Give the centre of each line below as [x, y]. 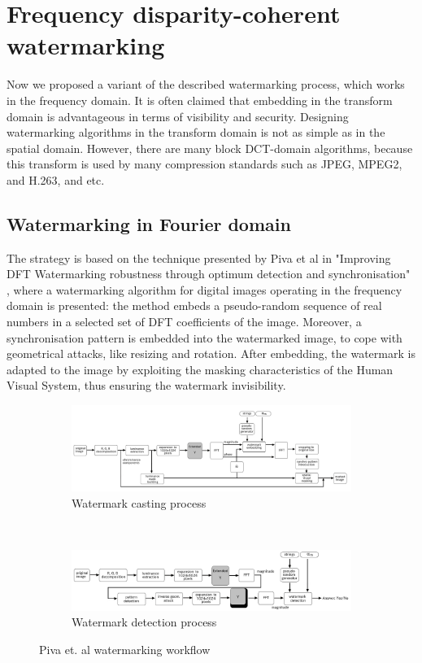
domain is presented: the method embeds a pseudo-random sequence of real [194, 305]
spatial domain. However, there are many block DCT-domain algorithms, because [210, 148]
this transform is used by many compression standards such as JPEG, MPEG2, [204, 164]
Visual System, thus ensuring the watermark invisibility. [146, 385]
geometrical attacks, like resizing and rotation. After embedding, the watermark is [211, 353]
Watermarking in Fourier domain [149, 223]
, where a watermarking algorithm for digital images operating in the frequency [204, 289]
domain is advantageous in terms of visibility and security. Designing [178, 116]
